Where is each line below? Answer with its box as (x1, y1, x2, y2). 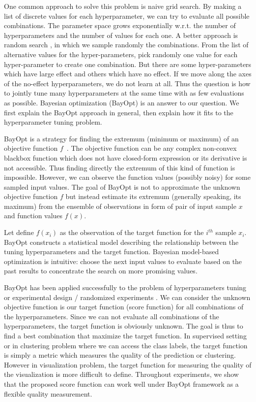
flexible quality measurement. (4, 388, 92, 399)
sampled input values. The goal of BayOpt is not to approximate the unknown (4, 181, 240, 192)
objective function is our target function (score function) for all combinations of (4, 301, 244, 312)
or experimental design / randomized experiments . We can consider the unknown (4, 292, 251, 302)
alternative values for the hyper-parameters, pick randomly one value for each (4, 49, 238, 59)
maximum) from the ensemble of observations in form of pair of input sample (4, 201, 236, 211)
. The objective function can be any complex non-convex (66, 143, 237, 153)
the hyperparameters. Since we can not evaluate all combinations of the (4, 311, 219, 321)
